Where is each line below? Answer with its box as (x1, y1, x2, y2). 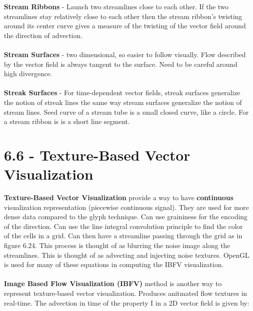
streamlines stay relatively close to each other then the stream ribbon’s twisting (4, 11, 242, 21)
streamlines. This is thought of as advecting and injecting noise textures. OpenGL (4, 249, 250, 260)
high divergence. (4, 68, 52, 79)
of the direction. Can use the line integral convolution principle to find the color (4, 221, 243, 231)
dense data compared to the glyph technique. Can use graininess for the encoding (4, 211, 248, 222)
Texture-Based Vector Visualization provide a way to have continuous (4, 192, 233, 203)
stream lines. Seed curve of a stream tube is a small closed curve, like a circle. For (4, 106, 249, 117)
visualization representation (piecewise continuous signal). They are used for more (4, 202, 249, 212)
